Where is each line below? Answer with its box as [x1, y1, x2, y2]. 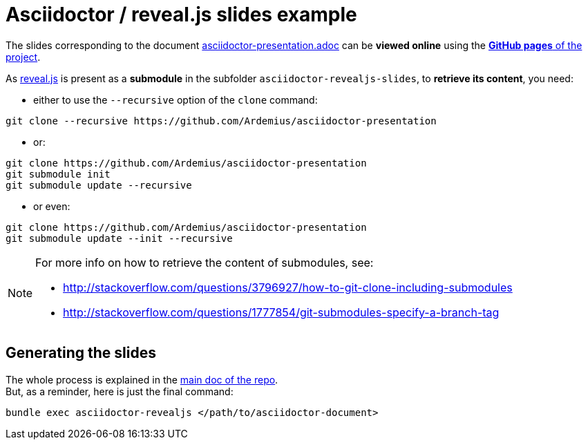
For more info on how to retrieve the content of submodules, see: [35, 255, 374, 269]
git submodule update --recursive [6, 179, 192, 191]
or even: [33, 200, 70, 212]
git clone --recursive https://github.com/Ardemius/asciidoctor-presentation [6, 115, 437, 126]
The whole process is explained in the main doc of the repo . [6, 373, 278, 386]
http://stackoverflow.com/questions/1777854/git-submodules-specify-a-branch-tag [63, 305, 500, 319]
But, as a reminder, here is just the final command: [6, 385, 234, 397]
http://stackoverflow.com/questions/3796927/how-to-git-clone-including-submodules [63, 280, 513, 294]
